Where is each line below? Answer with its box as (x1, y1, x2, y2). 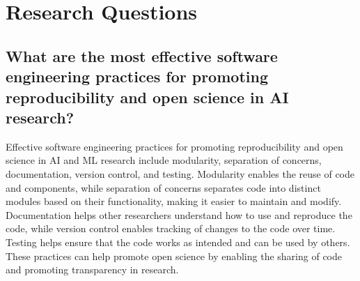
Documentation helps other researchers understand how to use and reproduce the (6, 207, 352, 222)
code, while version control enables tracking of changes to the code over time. (6, 221, 336, 236)
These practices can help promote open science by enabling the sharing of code (6, 248, 342, 263)
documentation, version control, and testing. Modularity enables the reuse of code (6, 166, 354, 181)
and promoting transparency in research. (6, 262, 179, 277)
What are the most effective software (6, 45, 278, 66)
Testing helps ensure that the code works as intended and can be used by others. (6, 234, 350, 249)
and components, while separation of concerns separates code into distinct (6, 180, 321, 195)
